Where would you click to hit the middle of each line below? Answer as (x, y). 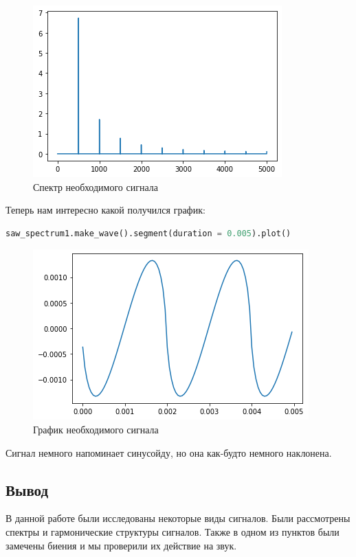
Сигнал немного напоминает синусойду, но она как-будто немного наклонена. (169, 452)
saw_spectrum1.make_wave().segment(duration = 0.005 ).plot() (148, 233)
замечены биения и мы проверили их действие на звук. (121, 545)
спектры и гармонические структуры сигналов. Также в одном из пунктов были (173, 531)
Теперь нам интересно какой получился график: (105, 210)
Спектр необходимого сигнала (96, 186)
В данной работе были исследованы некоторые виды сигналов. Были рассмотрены (178, 518)
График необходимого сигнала (96, 429)
